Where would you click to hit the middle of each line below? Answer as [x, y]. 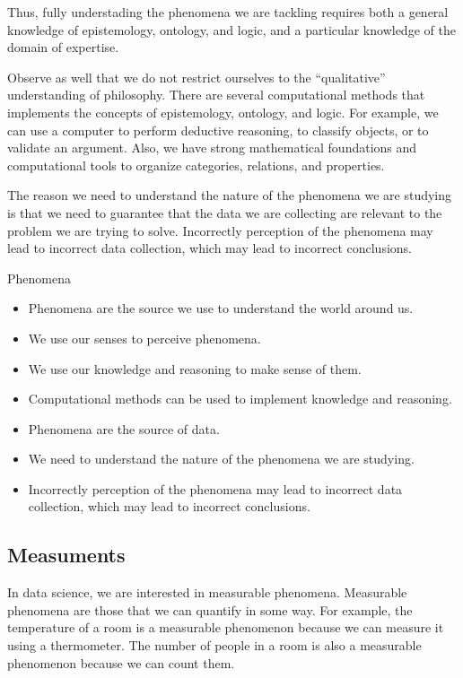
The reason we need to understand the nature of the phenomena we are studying [230, 195]
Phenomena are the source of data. [124, 428]
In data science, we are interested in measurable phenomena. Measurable [207, 592]
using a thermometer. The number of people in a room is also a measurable [214, 645]
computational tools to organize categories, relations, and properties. [196, 165]
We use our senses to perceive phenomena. [144, 338]
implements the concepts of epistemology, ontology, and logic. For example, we [223, 112]
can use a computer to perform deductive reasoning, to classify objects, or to [218, 130]
